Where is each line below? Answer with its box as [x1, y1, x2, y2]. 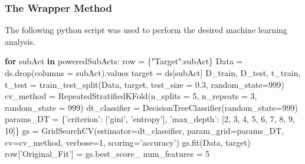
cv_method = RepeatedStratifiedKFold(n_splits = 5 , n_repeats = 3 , [5, 90, 257, 102]
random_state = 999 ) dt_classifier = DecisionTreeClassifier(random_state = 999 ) [5, 101, 298, 113]
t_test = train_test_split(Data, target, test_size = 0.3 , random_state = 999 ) [5, 78, 284, 90]
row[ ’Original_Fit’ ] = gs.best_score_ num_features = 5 [5, 147, 210, 160]
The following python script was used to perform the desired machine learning [5, 24, 287, 36]
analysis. [5, 35, 35, 47]
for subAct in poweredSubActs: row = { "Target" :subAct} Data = [5, 55, 243, 67]
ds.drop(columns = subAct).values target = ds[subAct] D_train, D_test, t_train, [5, 67, 301, 78]
